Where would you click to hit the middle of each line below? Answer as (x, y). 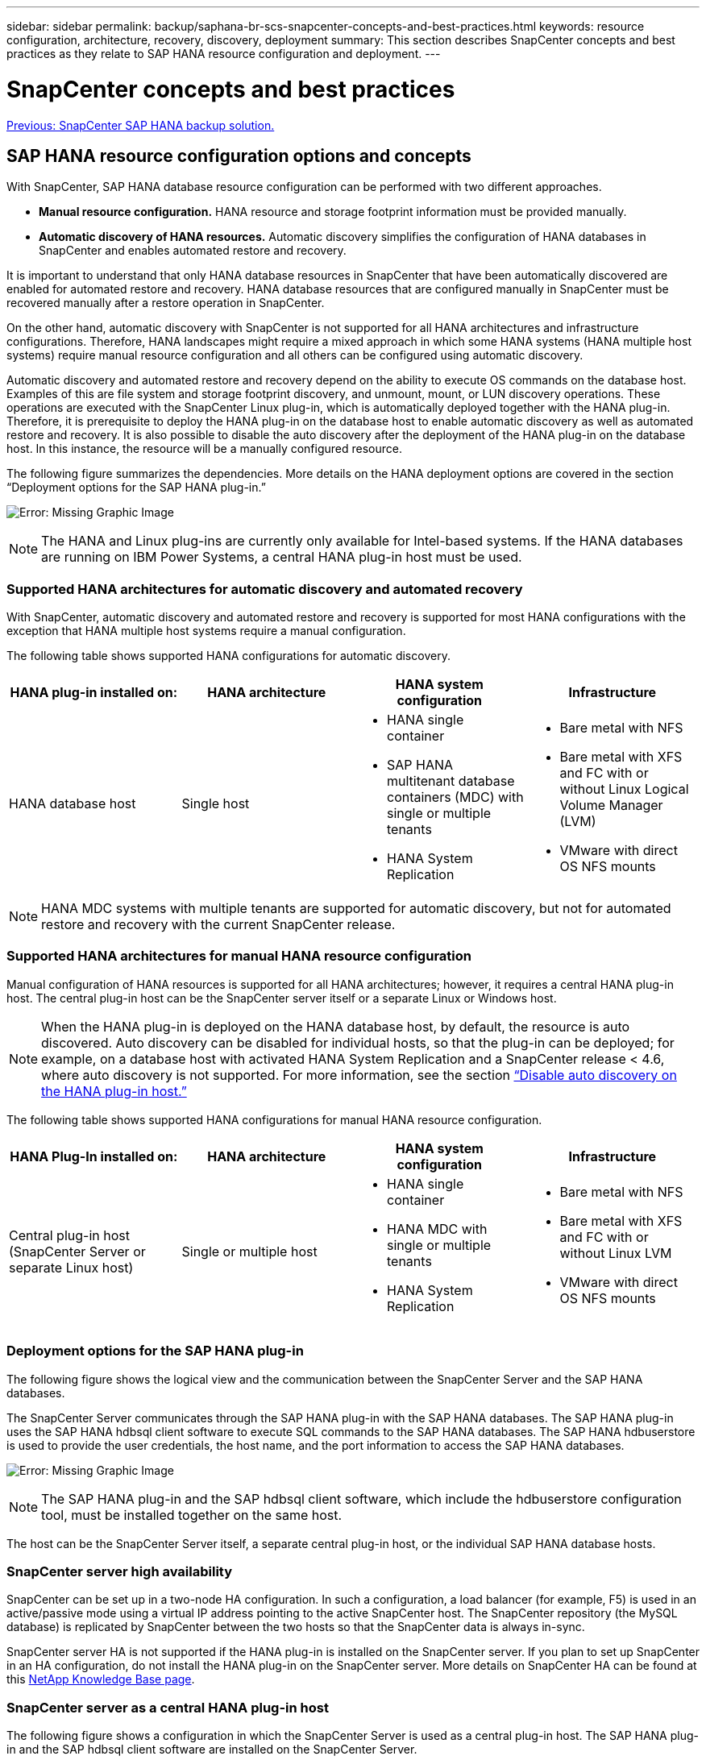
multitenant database (451, 781)
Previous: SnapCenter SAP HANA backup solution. (141, 125)
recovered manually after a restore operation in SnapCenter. (166, 303)
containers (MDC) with (455, 797)
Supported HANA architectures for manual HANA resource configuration (239, 956)
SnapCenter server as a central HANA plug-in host (168, 1707)
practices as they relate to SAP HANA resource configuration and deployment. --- (224, 54)
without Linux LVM (616, 1253)
